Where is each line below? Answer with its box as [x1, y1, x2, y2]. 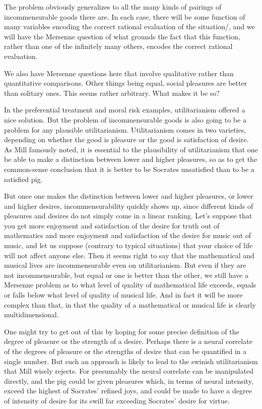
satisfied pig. [4, 173, 43, 184]
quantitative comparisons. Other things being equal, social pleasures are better [4, 78, 247, 88]
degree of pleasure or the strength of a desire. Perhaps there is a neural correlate [4, 336, 252, 346]
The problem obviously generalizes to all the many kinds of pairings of [4, 2, 222, 12]
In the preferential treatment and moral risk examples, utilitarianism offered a [4, 104, 245, 115]
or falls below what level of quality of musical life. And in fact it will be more [4, 289, 243, 300]
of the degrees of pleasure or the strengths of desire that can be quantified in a [4, 346, 247, 356]
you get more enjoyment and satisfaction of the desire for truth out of [4, 220, 220, 230]
